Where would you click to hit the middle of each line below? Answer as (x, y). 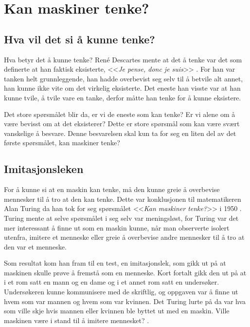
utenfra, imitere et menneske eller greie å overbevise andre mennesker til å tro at (124, 237)
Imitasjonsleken (44, 169)
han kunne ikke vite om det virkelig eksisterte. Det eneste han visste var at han (122, 88)
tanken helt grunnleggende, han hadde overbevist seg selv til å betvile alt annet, (124, 78)
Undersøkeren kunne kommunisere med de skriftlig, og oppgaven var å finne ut (121, 292)
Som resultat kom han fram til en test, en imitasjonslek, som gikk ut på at (115, 263)
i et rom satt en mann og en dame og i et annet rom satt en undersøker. (112, 282)
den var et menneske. (35, 246)
